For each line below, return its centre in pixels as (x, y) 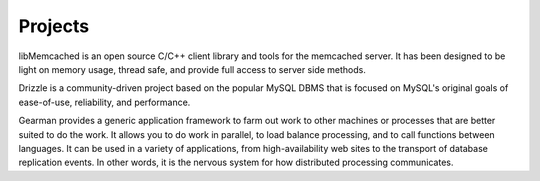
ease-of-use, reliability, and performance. (104, 102)
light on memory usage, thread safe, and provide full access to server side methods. (192, 69)
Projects (54, 26)
